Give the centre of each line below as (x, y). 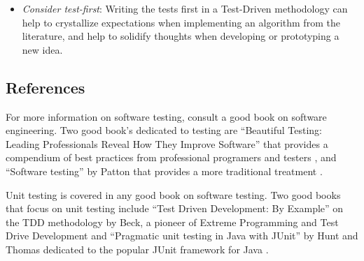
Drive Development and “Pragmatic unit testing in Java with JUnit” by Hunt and (182, 236)
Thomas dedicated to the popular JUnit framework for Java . (137, 249)
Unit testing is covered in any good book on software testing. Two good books (173, 194)
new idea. (42, 49)
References (45, 87)
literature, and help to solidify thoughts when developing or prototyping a (181, 36)
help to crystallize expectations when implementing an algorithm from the (181, 22)
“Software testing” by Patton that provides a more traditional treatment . (164, 171)
